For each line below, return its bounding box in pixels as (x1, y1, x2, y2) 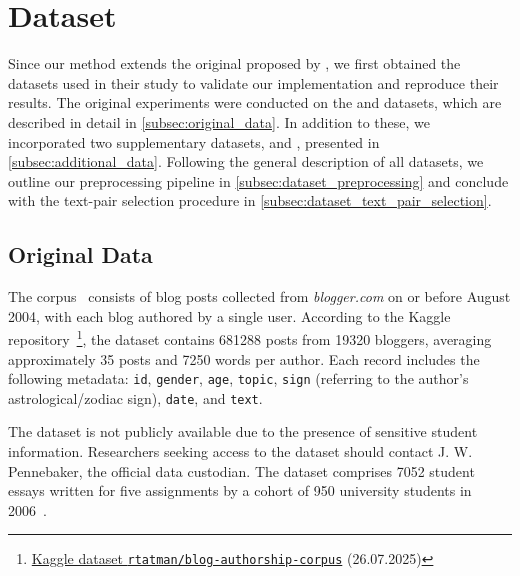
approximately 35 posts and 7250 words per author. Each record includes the (8, 348, 480, 369)
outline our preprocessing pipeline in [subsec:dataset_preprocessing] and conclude (8, 170, 509, 191)
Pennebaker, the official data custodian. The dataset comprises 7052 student (8, 460, 475, 481)
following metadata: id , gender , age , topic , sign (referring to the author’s (8, 368, 469, 389)
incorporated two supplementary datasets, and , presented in (8, 131, 380, 152)
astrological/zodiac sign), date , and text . (8, 387, 263, 408)
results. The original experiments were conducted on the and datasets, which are (8, 92, 502, 113)
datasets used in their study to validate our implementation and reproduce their (8, 72, 499, 93)
